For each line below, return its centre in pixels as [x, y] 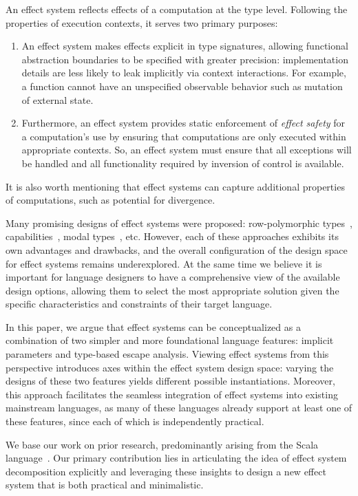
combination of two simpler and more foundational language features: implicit [170, 340]
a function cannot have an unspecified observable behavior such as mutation [182, 86]
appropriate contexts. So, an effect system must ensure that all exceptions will [187, 150]
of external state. [57, 99]
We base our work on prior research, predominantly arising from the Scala [162, 444]
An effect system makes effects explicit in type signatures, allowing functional [185, 46]
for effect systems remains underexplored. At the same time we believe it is [164, 263]
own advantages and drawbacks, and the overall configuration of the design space [177, 249]
